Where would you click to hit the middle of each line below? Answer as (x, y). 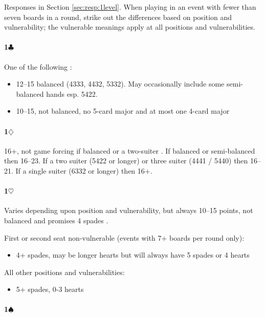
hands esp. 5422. (72, 93)
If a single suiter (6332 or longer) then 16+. (84, 170)
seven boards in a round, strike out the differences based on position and (118, 17)
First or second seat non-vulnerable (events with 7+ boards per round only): (124, 237)
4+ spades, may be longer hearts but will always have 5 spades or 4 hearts (133, 255)
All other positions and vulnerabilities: (64, 272)
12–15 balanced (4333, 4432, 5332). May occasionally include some (120, 84)
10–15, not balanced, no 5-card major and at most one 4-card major (123, 111)
